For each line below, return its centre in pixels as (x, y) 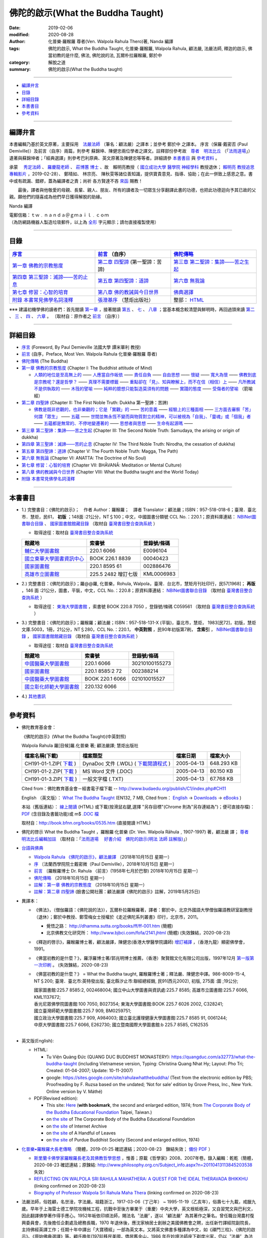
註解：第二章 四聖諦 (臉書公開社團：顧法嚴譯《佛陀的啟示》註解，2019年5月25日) (117, 892)
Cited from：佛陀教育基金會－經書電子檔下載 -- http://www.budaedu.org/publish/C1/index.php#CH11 (124, 789)
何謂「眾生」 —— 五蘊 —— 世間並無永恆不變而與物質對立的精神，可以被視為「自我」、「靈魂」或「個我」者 (142, 416)
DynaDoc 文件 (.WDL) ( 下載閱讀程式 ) (126, 764)
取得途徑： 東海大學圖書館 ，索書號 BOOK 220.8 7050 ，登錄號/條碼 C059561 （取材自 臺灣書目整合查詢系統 (144, 606)
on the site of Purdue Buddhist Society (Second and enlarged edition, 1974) (123, 1140)
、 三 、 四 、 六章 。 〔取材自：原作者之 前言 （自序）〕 (66, 316)
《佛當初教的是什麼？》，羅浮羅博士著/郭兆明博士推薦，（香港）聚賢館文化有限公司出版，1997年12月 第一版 (142, 958)
